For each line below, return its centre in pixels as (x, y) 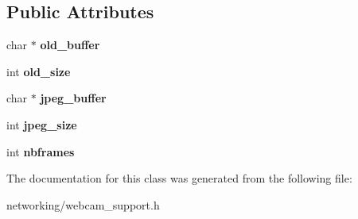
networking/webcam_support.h (83, 204)
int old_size (39, 71)
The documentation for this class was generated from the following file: (179, 178)
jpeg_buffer (73, 98)
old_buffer (70, 45)
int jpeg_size (42, 124)
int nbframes (41, 151)
